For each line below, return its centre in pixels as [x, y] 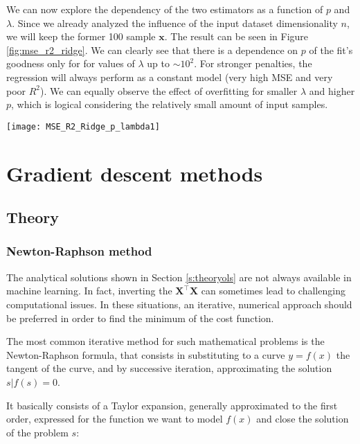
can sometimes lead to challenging [273, 291]
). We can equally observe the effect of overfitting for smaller [169, 90]
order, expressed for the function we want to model [115, 419]
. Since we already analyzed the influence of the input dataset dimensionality [175, 23]
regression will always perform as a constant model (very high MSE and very [170, 77]
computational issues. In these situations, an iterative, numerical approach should [179, 304]
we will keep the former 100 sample [81, 36]
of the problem [37, 432]
